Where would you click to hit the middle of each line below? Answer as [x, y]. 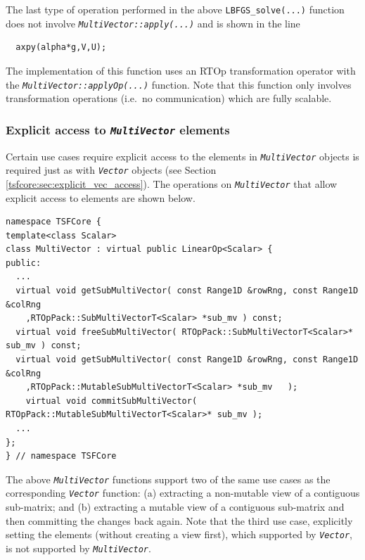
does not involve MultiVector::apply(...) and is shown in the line [153, 23]
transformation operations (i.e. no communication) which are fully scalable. [169, 98]
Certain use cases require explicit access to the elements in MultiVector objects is [182, 156]
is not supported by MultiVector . [78, 548]
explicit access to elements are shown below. [101, 197]
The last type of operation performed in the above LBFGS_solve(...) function [175, 9]
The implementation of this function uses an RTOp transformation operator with [181, 70]
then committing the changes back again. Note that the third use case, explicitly [179, 520]
